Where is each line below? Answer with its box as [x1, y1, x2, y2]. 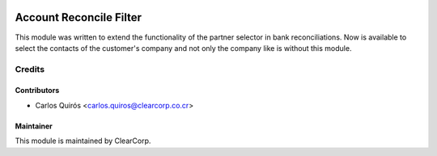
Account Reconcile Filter [15, 11, 142, 24]
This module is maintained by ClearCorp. [15, 136, 151, 145]
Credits [15, 63, 45, 74]
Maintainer [15, 121, 53, 131]
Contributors [15, 86, 60, 95]
